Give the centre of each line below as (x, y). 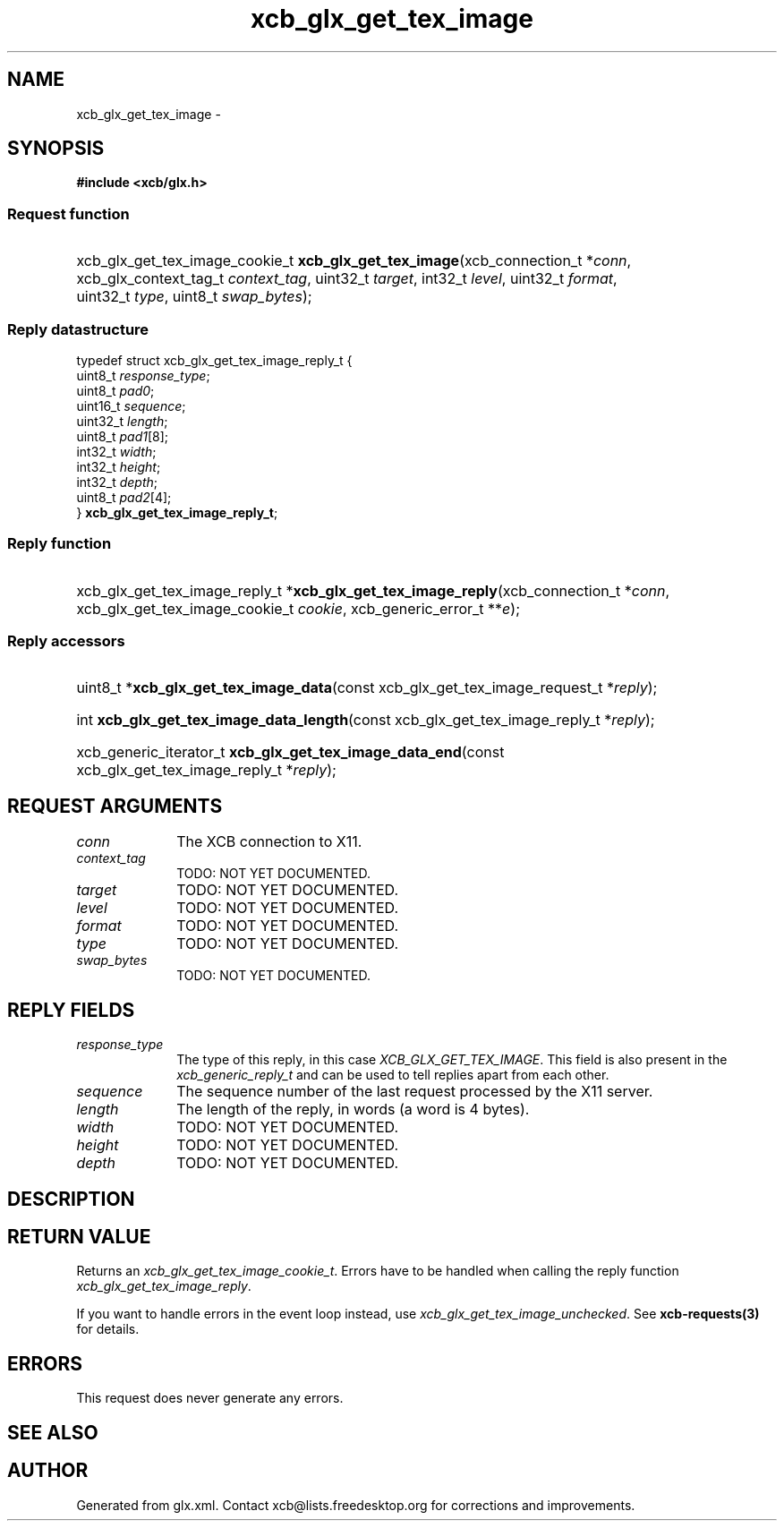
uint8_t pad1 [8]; (123, 436)
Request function (68, 213)
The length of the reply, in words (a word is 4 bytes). (353, 1110)
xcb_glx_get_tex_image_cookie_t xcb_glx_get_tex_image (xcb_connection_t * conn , (354, 261)
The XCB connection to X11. (269, 842)
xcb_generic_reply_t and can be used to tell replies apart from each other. (393, 1075)
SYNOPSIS (56, 149)
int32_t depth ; (117, 482)
